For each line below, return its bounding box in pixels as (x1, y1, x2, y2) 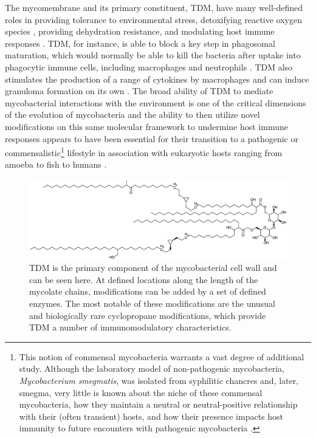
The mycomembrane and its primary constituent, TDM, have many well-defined (5, 1, 303, 13)
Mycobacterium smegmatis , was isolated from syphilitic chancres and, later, (19, 374, 299, 386)
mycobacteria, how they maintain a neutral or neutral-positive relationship (19, 398, 298, 411)
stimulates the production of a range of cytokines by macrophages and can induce (5, 72, 309, 85)
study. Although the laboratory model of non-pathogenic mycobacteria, (19, 362, 284, 375)
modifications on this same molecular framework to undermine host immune (5, 120, 288, 132)
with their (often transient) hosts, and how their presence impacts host (19, 409, 284, 422)
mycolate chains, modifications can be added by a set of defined (29, 285, 266, 298)
